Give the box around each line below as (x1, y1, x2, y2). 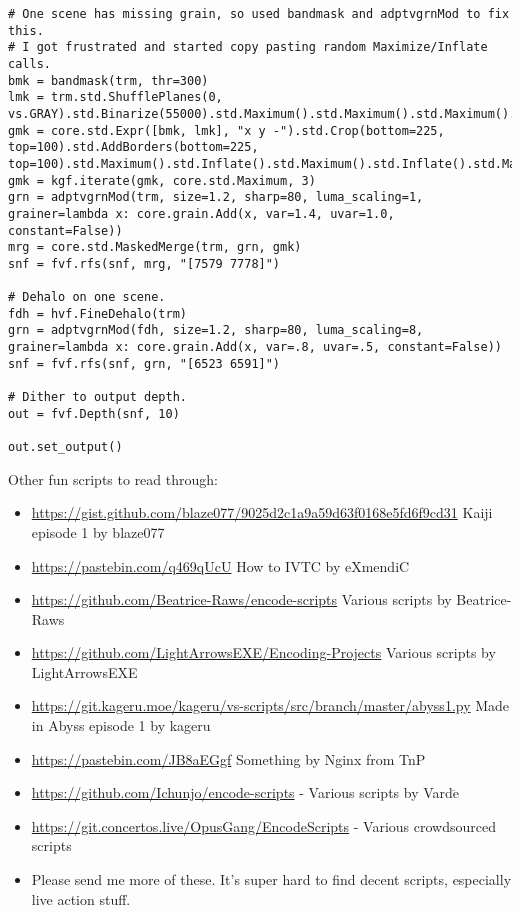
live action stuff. (31, 888, 131, 909)
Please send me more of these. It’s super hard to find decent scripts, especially (31, 869, 512, 890)
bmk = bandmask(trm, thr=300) (8, 73, 209, 88)
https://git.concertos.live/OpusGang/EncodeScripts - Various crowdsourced (31, 815, 496, 836)
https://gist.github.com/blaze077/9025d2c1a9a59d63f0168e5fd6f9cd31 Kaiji (31, 502, 493, 523)
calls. (8, 56, 51, 71)
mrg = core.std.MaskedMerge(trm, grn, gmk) (8, 240, 302, 255)
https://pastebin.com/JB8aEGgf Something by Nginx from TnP (31, 748, 426, 769)
